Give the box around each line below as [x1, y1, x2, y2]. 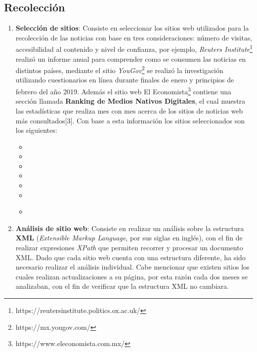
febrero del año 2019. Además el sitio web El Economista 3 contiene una [15, 85, 232, 96]
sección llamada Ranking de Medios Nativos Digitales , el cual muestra [15, 96, 246, 106]
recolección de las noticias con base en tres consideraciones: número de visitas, [15, 32, 253, 42]
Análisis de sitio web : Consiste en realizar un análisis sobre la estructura [15, 223, 244, 233]
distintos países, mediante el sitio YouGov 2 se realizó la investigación [15, 64, 223, 75]
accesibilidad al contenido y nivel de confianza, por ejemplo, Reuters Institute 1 [15, 42, 253, 54]
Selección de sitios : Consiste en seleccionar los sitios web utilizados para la [15, 23, 249, 33]
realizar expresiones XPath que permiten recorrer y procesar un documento [15, 242, 243, 253]
